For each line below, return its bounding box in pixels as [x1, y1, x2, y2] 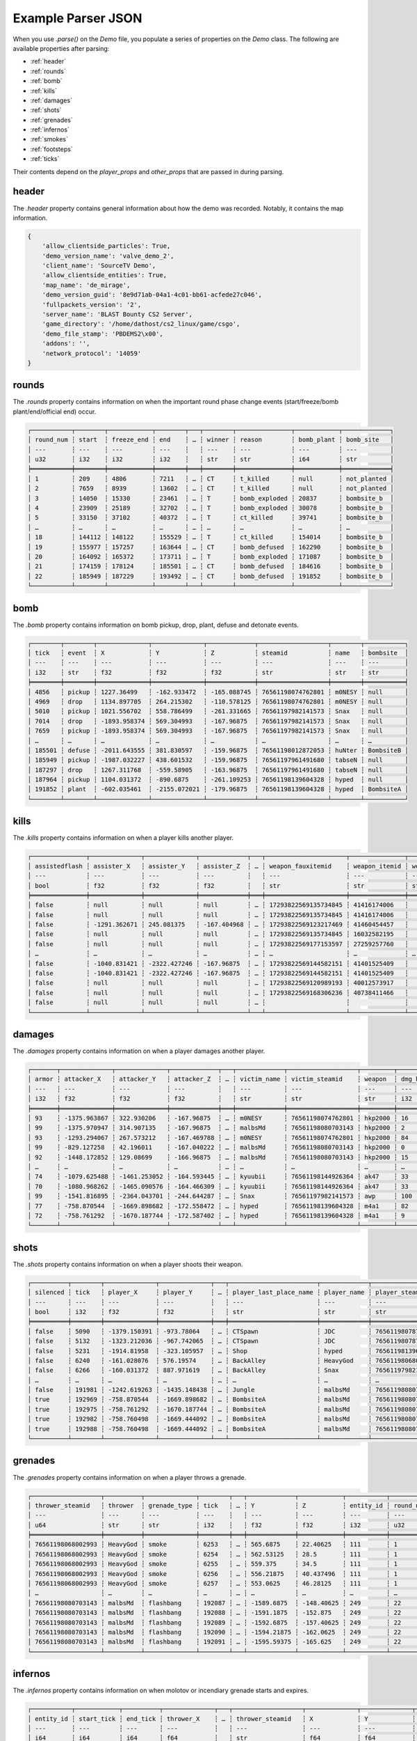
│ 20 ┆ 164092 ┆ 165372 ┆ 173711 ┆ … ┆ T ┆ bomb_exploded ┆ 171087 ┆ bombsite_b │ [27, 552, 394, 561]
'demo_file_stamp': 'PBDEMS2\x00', [42, 329, 163, 338]
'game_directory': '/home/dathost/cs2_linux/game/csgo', [42, 320, 240, 328]
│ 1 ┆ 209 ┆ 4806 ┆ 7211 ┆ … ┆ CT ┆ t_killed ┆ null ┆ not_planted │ [27, 474, 394, 483]
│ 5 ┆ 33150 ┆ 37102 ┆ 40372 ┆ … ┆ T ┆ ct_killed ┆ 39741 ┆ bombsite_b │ [27, 514, 394, 522]
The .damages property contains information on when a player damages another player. [13, 1047, 265, 1055]
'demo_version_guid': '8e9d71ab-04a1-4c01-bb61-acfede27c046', [42, 291, 263, 299]
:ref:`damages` [30, 96, 73, 104]
